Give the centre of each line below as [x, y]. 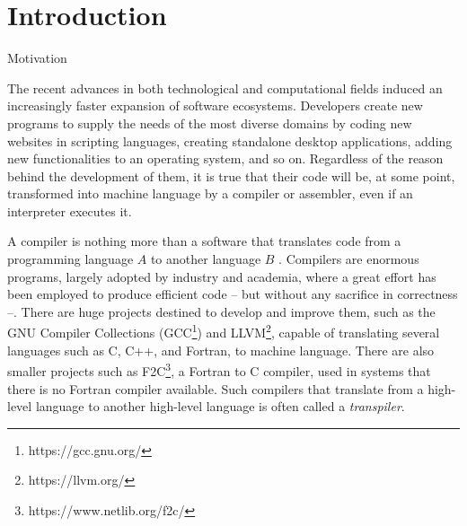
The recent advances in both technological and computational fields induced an [225, 88]
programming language [70, 259]
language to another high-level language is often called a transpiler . [220, 406]
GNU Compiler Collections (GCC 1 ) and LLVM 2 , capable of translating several [224, 331]
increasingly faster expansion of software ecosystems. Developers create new [215, 105]
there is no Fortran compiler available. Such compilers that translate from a [216, 388]
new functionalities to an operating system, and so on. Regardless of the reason [225, 158]
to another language [206, 259]
